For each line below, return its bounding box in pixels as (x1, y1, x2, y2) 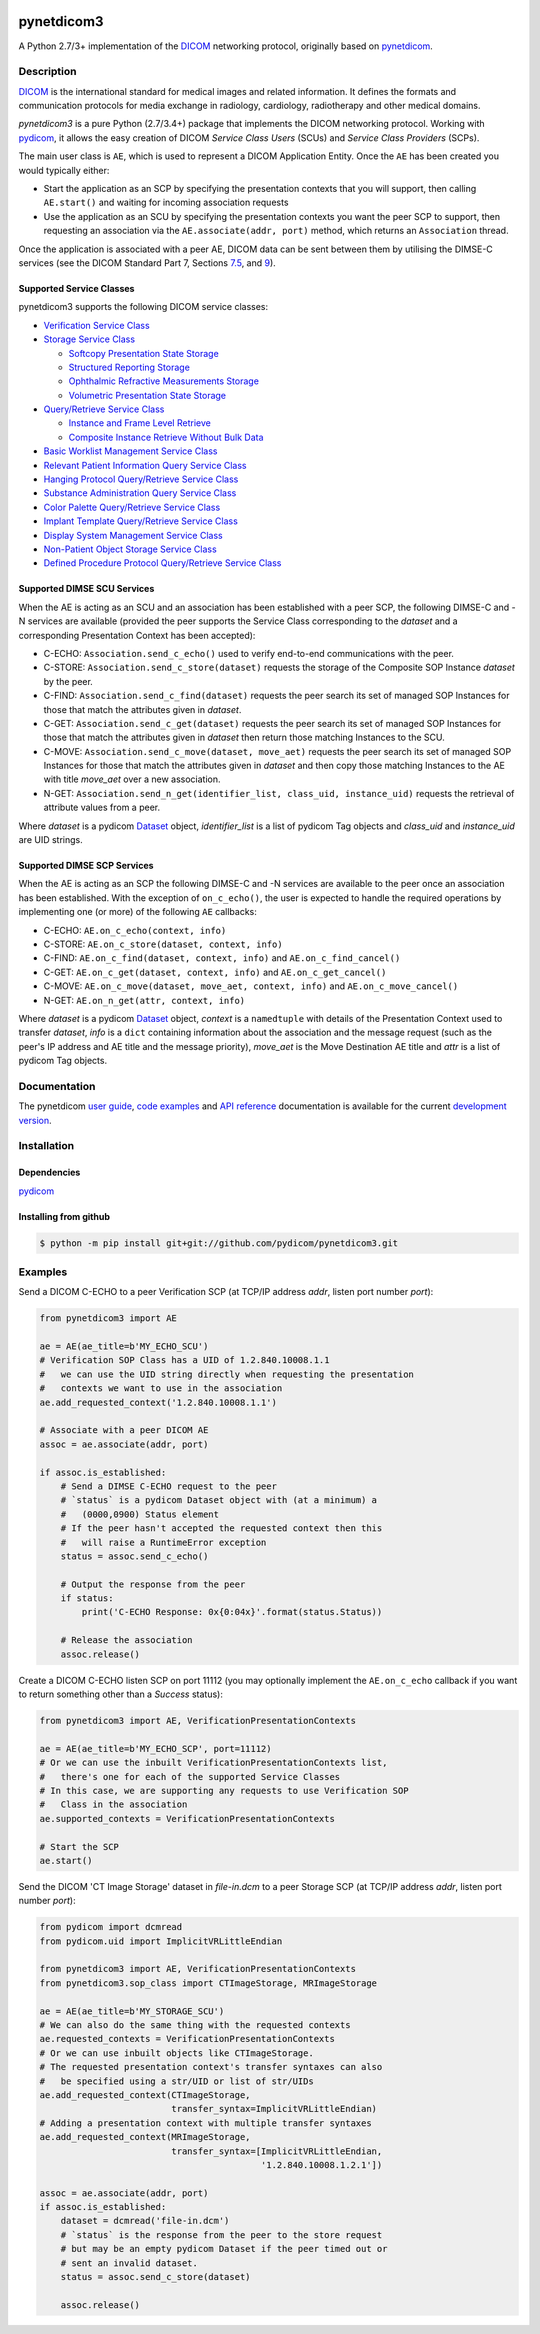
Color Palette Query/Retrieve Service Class (43, 501, 221, 513)
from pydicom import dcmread (39, 1921, 183, 1933)
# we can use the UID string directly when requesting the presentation (39, 1368, 415, 1380)
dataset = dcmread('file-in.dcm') (60, 2215, 230, 2227)
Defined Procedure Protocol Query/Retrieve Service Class (43, 557, 282, 569)
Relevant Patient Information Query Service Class (43, 459, 247, 471)
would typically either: (18, 164, 110, 176)
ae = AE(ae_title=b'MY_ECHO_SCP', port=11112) (39, 1743, 272, 1754)
